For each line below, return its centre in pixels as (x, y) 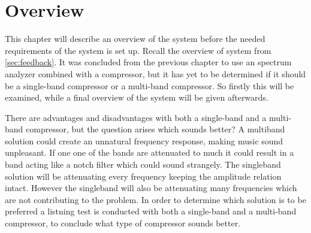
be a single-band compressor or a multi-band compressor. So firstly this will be (150, 85)
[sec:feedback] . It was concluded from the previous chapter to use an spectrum (148, 62)
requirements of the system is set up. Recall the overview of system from (138, 50)
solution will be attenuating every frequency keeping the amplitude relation (143, 176)
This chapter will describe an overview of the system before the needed (135, 39)
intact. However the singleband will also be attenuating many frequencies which (151, 188)
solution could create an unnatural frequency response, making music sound (144, 140)
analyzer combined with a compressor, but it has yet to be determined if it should (155, 73)
